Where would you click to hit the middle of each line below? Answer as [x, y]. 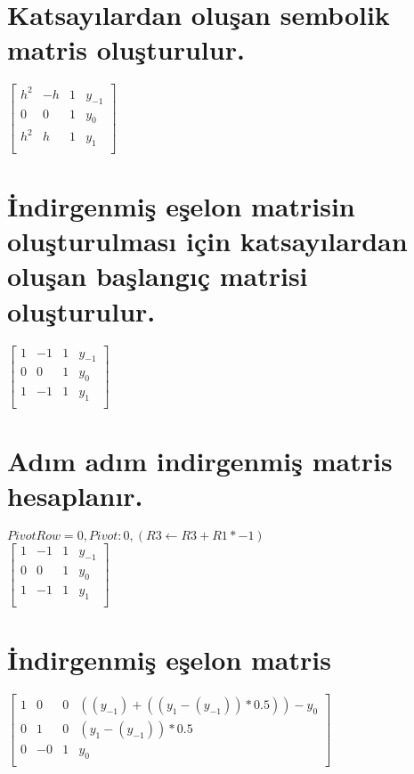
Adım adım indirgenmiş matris [200, 461]
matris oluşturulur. [126, 49]
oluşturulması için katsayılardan [207, 241]
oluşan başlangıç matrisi [158, 276]
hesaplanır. [75, 496]
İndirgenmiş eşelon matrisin [181, 206]
